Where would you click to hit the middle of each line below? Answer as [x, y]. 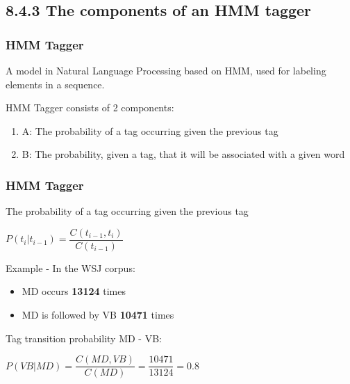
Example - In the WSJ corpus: [70, 267]
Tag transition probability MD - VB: [84, 338]
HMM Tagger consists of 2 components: [90, 107]
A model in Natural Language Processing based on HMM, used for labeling [166, 70]
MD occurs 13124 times [74, 291]
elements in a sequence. [55, 84]
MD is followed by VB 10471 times [98, 315]
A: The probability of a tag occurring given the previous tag [150, 130]
